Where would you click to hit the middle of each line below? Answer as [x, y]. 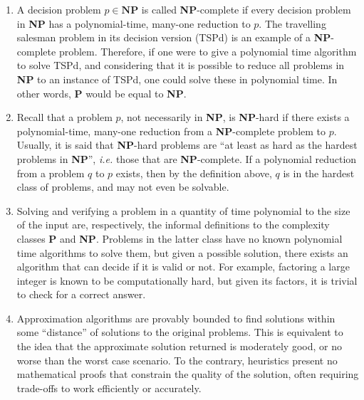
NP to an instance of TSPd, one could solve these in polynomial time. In [177, 79]
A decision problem [59, 9]
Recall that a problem [64, 117]
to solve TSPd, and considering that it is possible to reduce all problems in [181, 65]
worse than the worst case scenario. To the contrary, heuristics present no [177, 360]
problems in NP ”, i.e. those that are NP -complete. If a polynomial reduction [187, 158]
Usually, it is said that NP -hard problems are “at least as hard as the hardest [187, 145]
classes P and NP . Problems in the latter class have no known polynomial [180, 238]
